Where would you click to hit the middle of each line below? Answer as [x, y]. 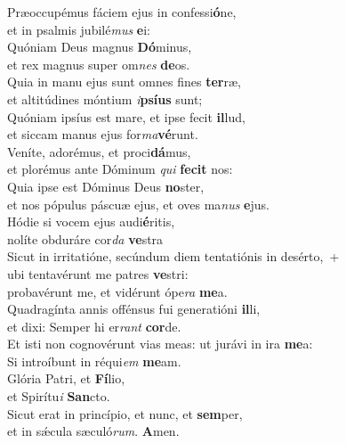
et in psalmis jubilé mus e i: [79, 29]
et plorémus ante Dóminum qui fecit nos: [120, 169]
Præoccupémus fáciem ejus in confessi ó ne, [122, 12]
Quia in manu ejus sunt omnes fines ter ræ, [124, 82]
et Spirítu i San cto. [59, 396]
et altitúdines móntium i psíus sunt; [105, 98]
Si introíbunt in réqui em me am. [94, 361]
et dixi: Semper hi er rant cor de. [94, 326]
